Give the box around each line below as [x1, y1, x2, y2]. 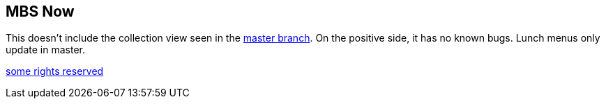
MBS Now [6, 3, 75, 20]
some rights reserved [6, 65, 104, 78]
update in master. [6, 44, 85, 56]
